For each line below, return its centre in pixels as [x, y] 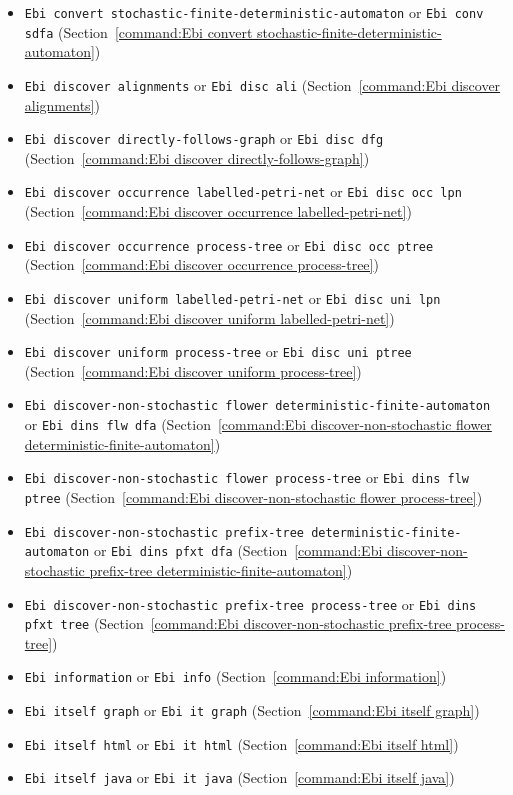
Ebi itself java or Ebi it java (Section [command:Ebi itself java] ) [239, 777]
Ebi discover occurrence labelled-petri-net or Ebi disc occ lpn [243, 191]
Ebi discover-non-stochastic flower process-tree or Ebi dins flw [246, 477]
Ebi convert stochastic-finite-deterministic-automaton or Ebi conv [254, 12]
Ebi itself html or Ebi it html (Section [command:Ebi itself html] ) [241, 743]
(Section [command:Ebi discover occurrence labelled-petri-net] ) [218, 211]
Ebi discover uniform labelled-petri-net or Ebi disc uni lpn [232, 297]
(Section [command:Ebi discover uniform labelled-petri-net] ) [209, 317]
